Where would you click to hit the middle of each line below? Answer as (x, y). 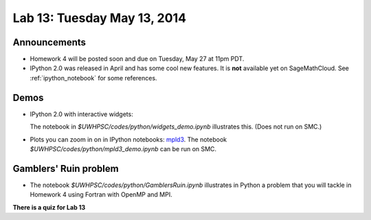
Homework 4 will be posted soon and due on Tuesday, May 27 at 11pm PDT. (137, 59)
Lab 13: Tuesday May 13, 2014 (100, 18)
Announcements (49, 42)
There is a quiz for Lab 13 (49, 207)
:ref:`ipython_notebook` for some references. (93, 78)
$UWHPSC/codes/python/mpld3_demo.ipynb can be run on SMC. (123, 148)
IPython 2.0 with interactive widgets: (81, 114)
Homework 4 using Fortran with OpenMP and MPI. (101, 195)
